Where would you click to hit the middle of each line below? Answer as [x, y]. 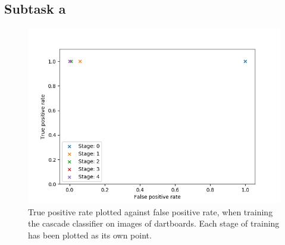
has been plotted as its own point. [90, 235]
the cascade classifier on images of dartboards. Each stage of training [154, 223]
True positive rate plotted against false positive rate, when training [151, 211]
